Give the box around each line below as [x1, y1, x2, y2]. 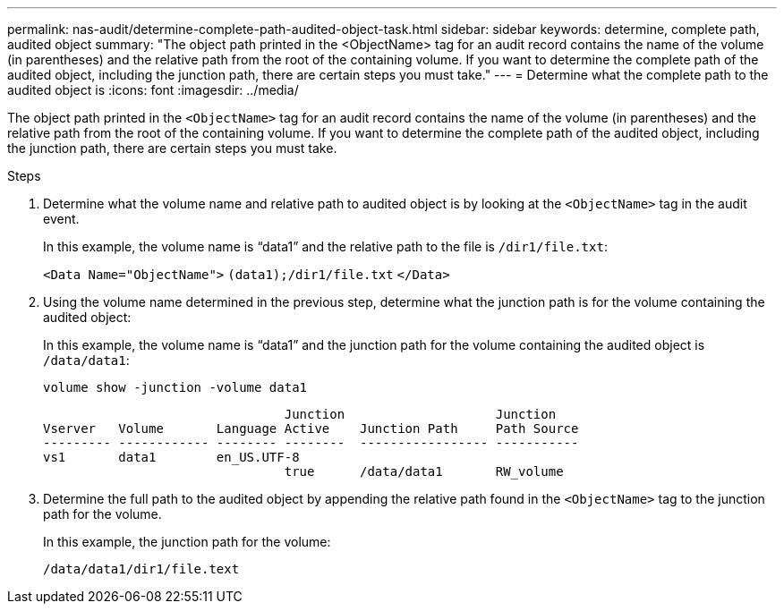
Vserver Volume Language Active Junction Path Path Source [43, 421, 579, 436]
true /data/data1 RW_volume [284, 464, 564, 479]
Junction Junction [284, 407, 557, 421]
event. [43, 211, 80, 226]
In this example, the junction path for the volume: [43, 534, 331, 549]
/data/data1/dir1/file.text [43, 562, 240, 576]
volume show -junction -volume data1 [43, 380, 308, 395]
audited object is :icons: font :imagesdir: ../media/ [7, 82, 299, 98]
